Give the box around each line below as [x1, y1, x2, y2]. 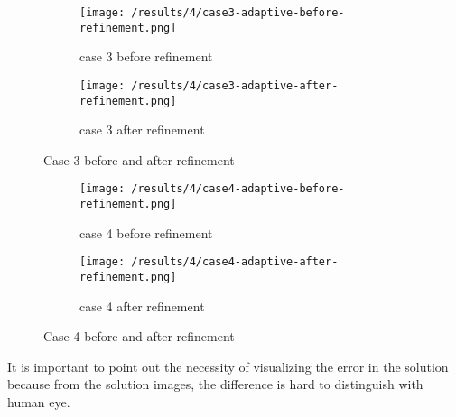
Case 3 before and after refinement [43, 150, 235, 169]
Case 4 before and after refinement [43, 327, 235, 346]
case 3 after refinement [79, 120, 205, 139]
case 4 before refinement [79, 223, 213, 242]
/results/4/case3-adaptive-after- [131, 79, 339, 92]
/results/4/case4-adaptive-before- [131, 182, 345, 196]
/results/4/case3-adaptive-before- [131, 6, 345, 19]
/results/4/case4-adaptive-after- [131, 255, 339, 269]
